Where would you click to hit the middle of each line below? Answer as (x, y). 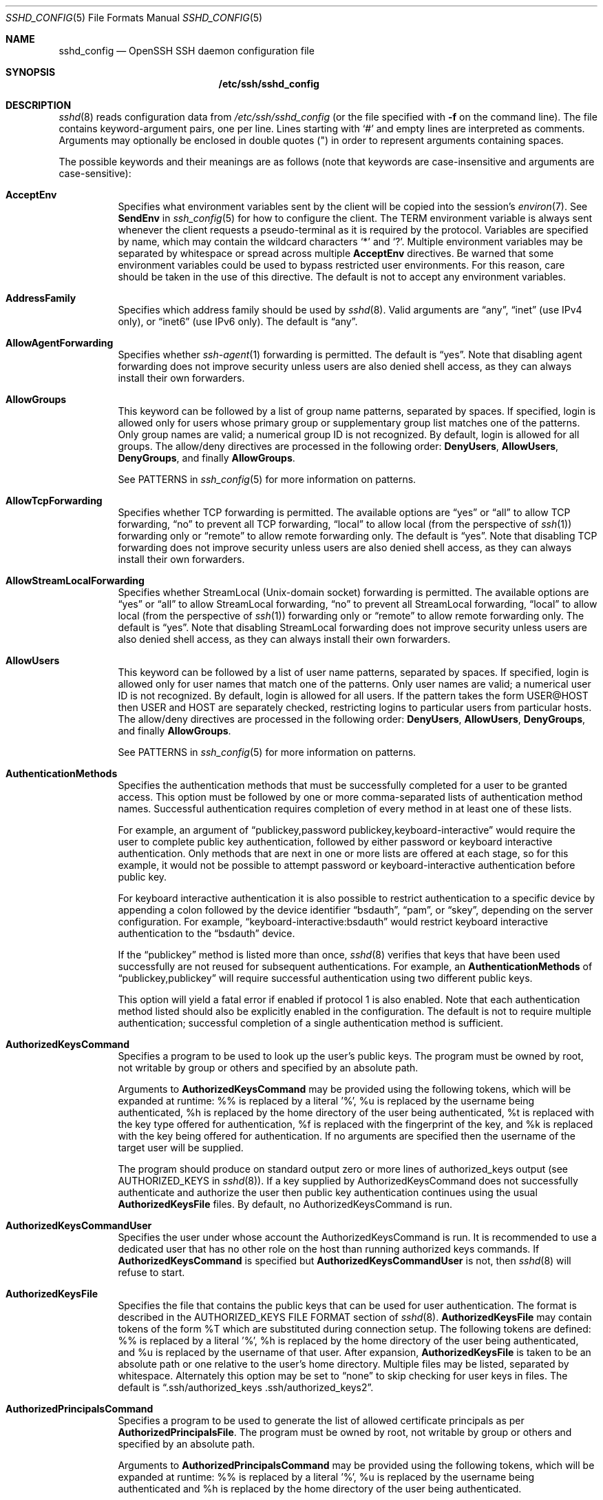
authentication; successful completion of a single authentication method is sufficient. (310, 1023)
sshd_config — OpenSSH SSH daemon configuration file (187, 51)
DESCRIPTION (39, 105)
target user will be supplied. (181, 1148)
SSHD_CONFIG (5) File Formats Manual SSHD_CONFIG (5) (134, 18)
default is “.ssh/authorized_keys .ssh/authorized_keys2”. (246, 1387)
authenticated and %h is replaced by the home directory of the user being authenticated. (320, 1489)
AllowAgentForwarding (60, 343)
